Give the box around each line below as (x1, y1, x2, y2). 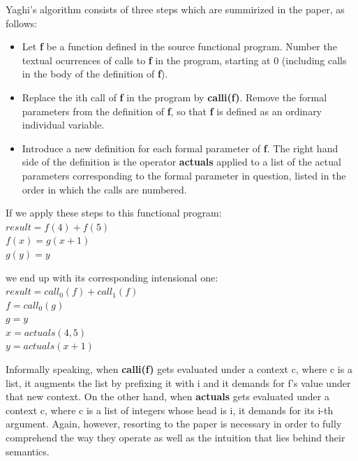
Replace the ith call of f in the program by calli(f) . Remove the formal (22, 89, 327, 104)
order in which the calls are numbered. (22, 182, 187, 196)
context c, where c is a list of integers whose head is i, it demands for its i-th (6, 402, 334, 417)
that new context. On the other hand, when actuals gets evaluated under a (6, 389, 329, 404)
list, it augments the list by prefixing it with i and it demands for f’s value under (6, 375, 351, 390)
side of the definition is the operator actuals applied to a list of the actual (22, 154, 341, 169)
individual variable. (22, 117, 105, 132)
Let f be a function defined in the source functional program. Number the (22, 39, 337, 54)
